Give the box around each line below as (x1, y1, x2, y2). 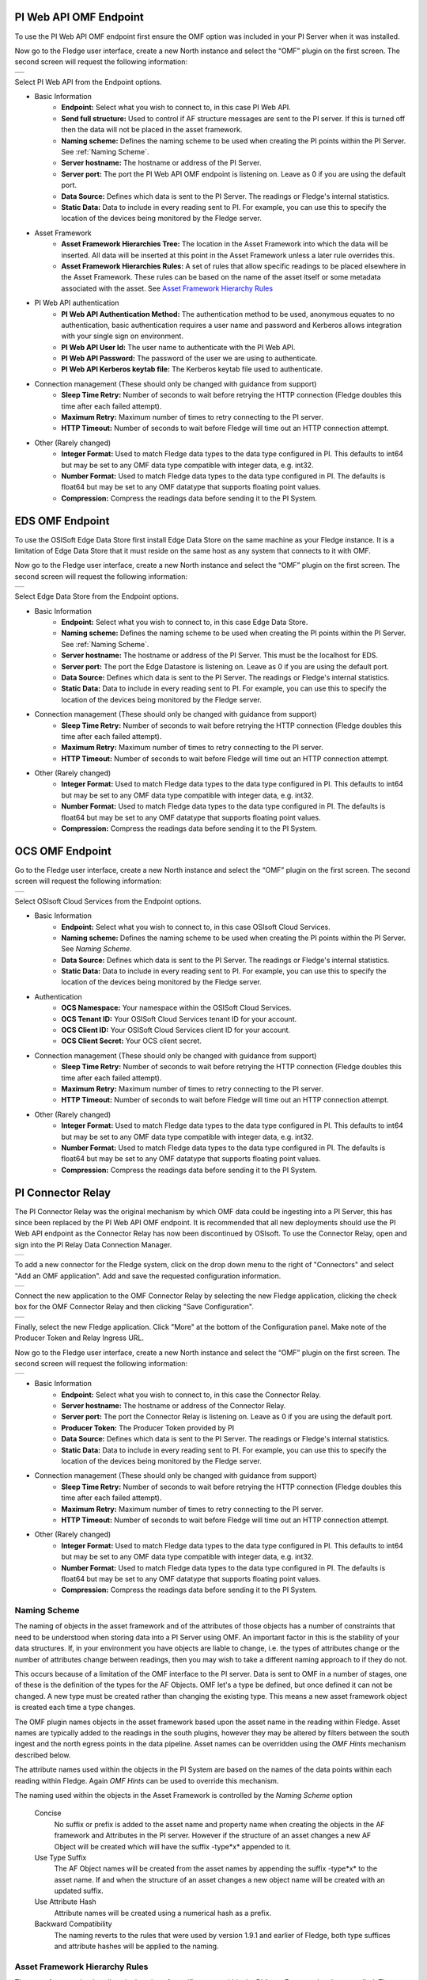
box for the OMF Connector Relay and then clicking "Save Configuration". (14, 1302, 255, 1312)
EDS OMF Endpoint (14, 514, 110, 527)
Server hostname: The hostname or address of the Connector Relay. (61, 1401, 286, 1411)
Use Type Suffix (34, 1852, 87, 1862)
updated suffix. (54, 1886, 104, 1896)
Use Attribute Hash (34, 1897, 96, 1906)
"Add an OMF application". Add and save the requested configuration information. (14, 1271, 282, 1281)
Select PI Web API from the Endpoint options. (14, 77, 162, 86)
